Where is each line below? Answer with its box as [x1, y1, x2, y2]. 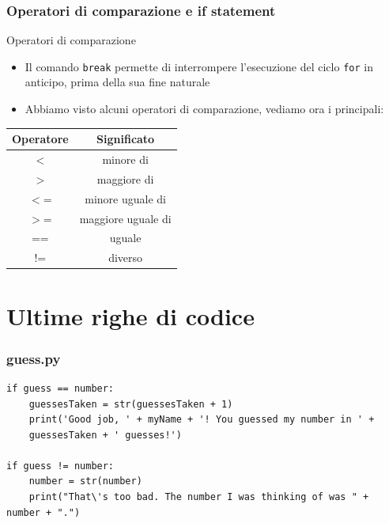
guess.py [6, 348, 61, 368]
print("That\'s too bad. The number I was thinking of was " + [28, 491, 369, 503]
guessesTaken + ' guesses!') [28, 429, 182, 441]
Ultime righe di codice [6, 299, 255, 332]
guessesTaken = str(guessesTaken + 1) [28, 398, 233, 410]
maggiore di [96, 170, 154, 187]
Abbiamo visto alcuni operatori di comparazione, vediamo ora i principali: [25, 100, 384, 117]
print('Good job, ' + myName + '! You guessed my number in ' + [28, 414, 375, 426]
